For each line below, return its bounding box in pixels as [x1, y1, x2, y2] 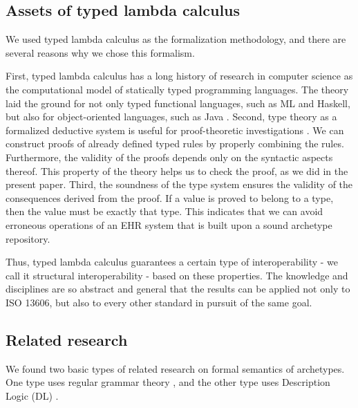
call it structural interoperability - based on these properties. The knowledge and [6, 268, 348, 282]
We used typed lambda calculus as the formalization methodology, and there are [6, 32, 346, 46]
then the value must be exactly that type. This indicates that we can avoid [6, 204, 323, 219]
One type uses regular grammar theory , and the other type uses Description [6, 375, 330, 389]
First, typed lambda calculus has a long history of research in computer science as [6, 68, 353, 83]
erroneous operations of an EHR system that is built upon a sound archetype [6, 217, 332, 232]
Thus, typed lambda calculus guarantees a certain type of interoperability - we [6, 254, 339, 269]
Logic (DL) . [6, 388, 59, 402]
